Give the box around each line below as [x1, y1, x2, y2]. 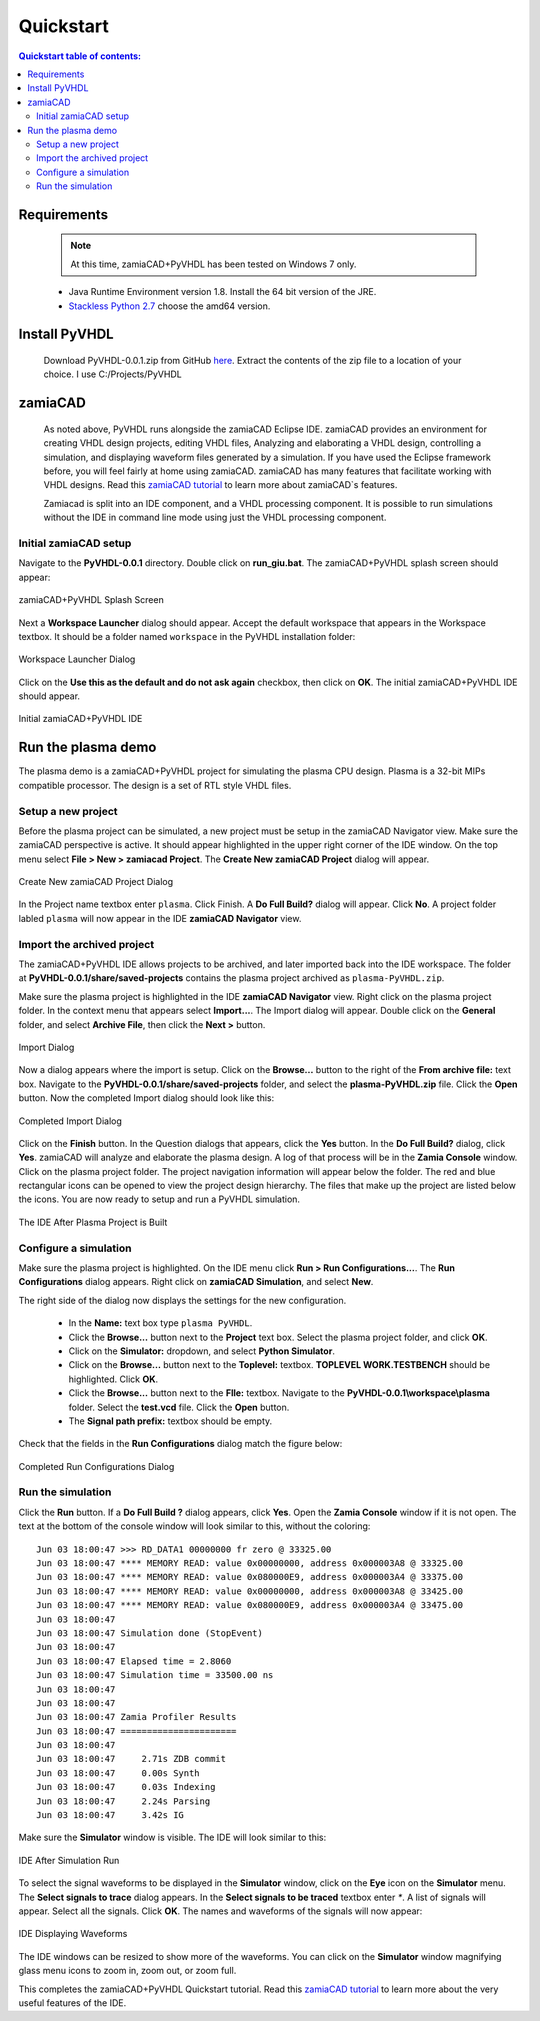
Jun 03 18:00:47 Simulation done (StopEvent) [36, 1627, 264, 1639]
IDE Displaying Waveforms [18, 1928, 128, 1940]
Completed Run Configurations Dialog [18, 1460, 175, 1472]
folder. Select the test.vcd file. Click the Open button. [68, 1401, 290, 1413]
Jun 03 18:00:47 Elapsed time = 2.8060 [36, 1655, 232, 1667]
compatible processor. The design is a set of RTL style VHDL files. [18, 779, 292, 791]
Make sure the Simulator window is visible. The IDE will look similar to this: [18, 1831, 327, 1844]
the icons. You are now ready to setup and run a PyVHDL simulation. [18, 1193, 300, 1205]
